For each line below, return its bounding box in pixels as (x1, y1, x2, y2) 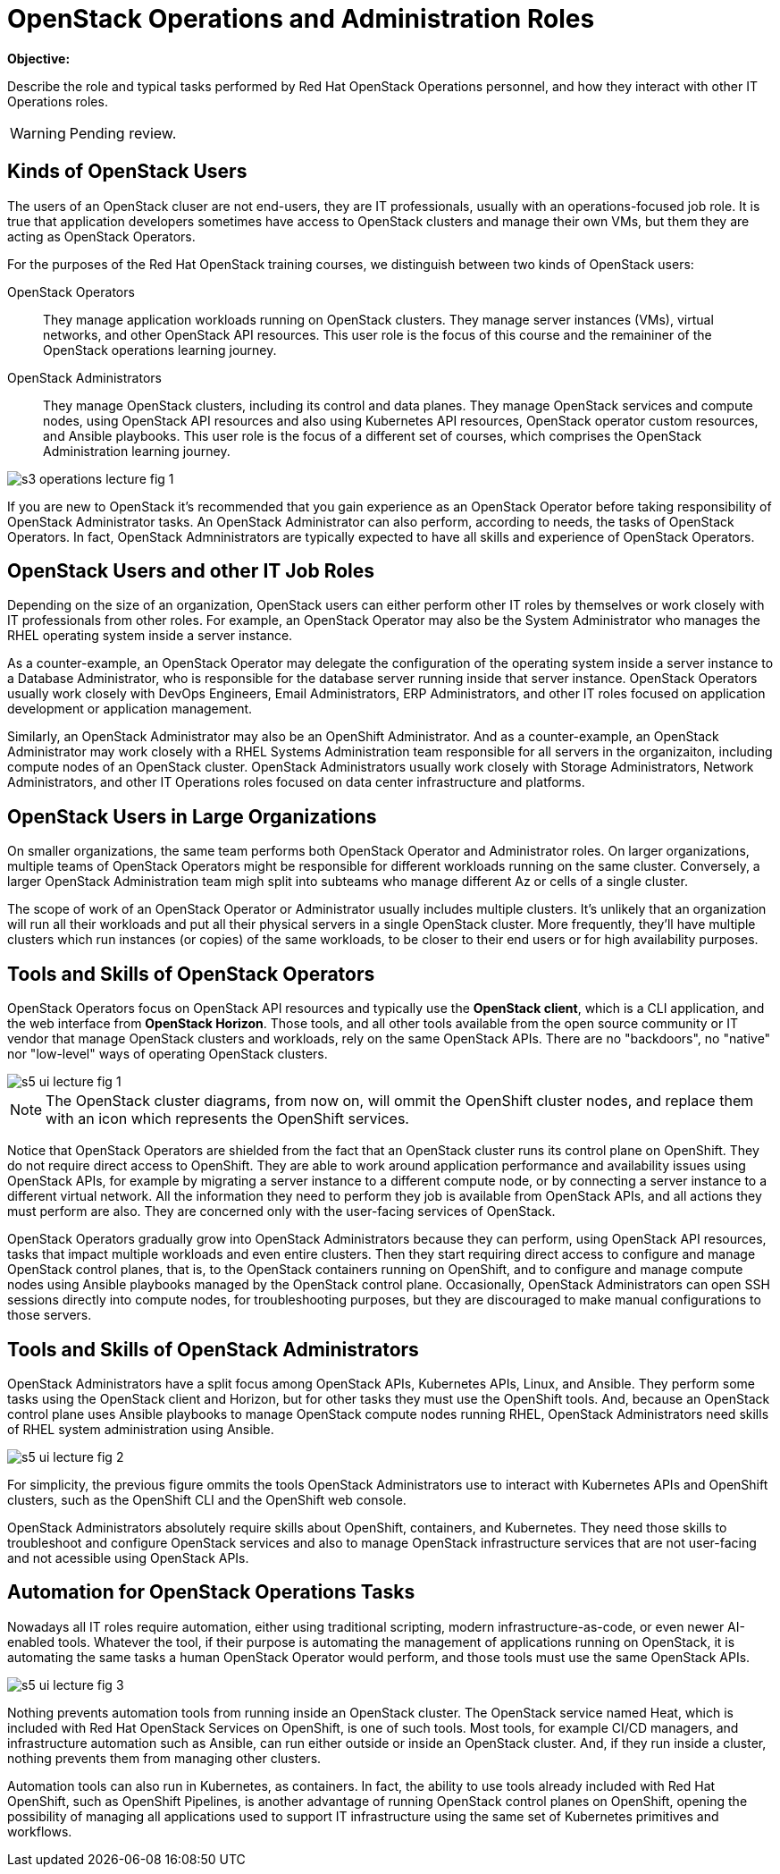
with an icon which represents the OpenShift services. (46, 1110, 409, 1128)
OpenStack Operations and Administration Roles (7, 4, 595, 34)
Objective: (7, 50, 71, 66)
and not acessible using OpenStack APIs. (7, 1549, 249, 1566)
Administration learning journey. (43, 443, 231, 459)
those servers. (7, 1307, 92, 1323)
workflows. (7, 1823, 72, 1839)
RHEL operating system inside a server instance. (7, 628, 293, 644)
